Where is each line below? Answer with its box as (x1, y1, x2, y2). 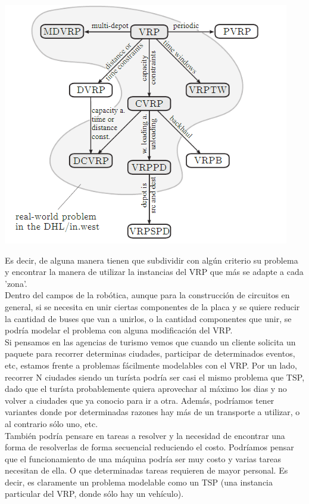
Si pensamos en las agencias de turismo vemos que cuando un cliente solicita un (5, 335, 296, 348)
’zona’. (5, 277, 27, 289)
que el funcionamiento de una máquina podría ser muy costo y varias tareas (5, 452, 282, 465)
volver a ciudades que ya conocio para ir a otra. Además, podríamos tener (5, 394, 274, 406)
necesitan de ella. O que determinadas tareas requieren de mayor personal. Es (5, 464, 288, 477)
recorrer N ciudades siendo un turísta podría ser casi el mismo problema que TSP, (5, 370, 305, 383)
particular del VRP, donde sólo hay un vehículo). (5, 487, 184, 500)
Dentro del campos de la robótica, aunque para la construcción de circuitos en (5, 289, 290, 301)
